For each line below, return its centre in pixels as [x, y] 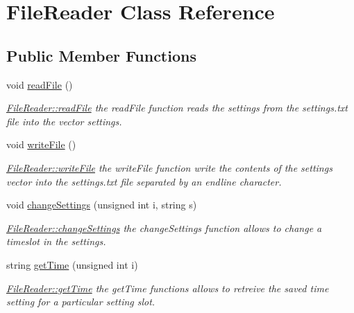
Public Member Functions [101, 55]
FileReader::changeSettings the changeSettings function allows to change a [164, 227]
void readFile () [40, 84]
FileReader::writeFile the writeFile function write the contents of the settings [169, 167]
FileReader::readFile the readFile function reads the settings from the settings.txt [177, 108]
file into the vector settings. [64, 121]
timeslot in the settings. [56, 241]
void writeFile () [41, 144]
